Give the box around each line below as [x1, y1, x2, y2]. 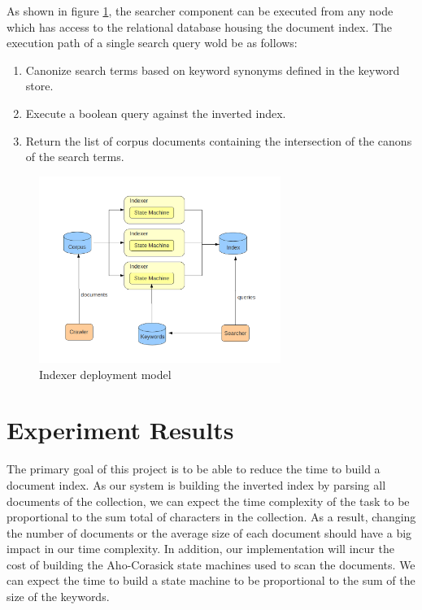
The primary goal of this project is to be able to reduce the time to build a [7, 460, 381, 477]
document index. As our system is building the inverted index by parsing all [7, 476, 386, 493]
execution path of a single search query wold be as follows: [7, 34, 298, 51]
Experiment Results [7, 413, 234, 447]
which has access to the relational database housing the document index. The [7, 18, 393, 35]
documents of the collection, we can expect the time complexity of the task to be [7, 492, 410, 509]
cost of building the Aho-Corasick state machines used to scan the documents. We [7, 556, 415, 573]
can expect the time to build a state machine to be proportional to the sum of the [7, 572, 415, 589]
